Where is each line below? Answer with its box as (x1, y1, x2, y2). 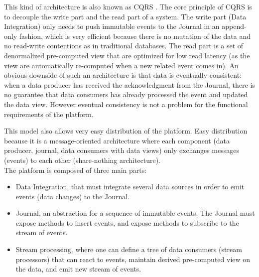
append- (222, 21, 247, 31)
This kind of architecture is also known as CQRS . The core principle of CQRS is (4, 1, 252, 11)
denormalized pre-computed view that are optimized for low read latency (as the (4, 50, 250, 60)
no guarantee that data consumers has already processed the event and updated (4, 89, 248, 100)
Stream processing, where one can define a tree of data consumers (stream (15, 244, 242, 255)
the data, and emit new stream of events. (15, 264, 141, 274)
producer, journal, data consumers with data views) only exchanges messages (4, 145, 240, 155)
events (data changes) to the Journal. (15, 191, 130, 201)
